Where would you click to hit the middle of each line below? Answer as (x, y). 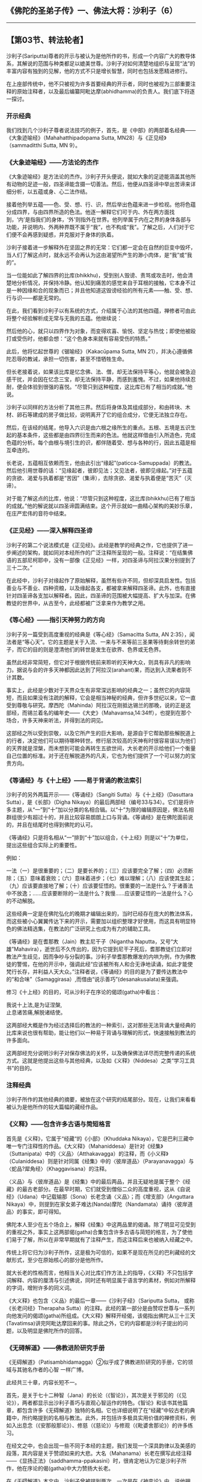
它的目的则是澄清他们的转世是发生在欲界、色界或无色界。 (93, 649)
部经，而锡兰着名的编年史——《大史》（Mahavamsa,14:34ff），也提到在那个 (99, 713)
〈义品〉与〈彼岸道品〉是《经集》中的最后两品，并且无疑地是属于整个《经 (98, 1181)
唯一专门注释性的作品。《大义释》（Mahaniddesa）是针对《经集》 (85, 1146)
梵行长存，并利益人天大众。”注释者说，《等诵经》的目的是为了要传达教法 (94, 972)
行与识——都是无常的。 (35, 298)
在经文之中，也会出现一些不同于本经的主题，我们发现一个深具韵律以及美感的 (101, 1446)
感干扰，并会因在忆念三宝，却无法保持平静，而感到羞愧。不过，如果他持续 (98, 379)
